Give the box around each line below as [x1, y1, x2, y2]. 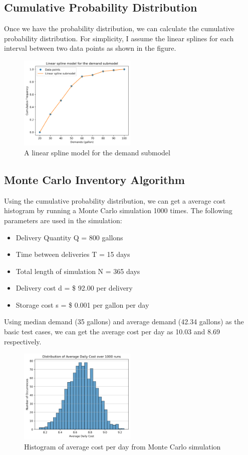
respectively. [4, 336, 42, 346]
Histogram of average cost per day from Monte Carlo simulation [24, 441, 221, 451]
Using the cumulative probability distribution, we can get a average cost [4, 195, 226, 206]
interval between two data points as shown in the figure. [4, 43, 176, 53]
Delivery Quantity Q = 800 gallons [16, 232, 123, 242]
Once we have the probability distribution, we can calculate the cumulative [4, 23, 234, 34]
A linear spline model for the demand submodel [24, 147, 170, 157]
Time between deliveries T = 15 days [16, 249, 130, 259]
